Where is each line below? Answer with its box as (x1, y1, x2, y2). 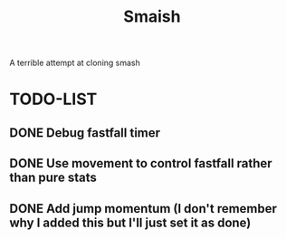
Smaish (123, 6, 181, 27)
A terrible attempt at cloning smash (9, 57, 140, 69)
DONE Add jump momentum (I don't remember (9, 201, 278, 216)
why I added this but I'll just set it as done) (9, 215, 252, 230)
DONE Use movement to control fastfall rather (9, 156, 273, 171)
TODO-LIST (9, 89, 98, 110)
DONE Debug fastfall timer (9, 125, 161, 140)
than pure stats (9, 170, 97, 186)
